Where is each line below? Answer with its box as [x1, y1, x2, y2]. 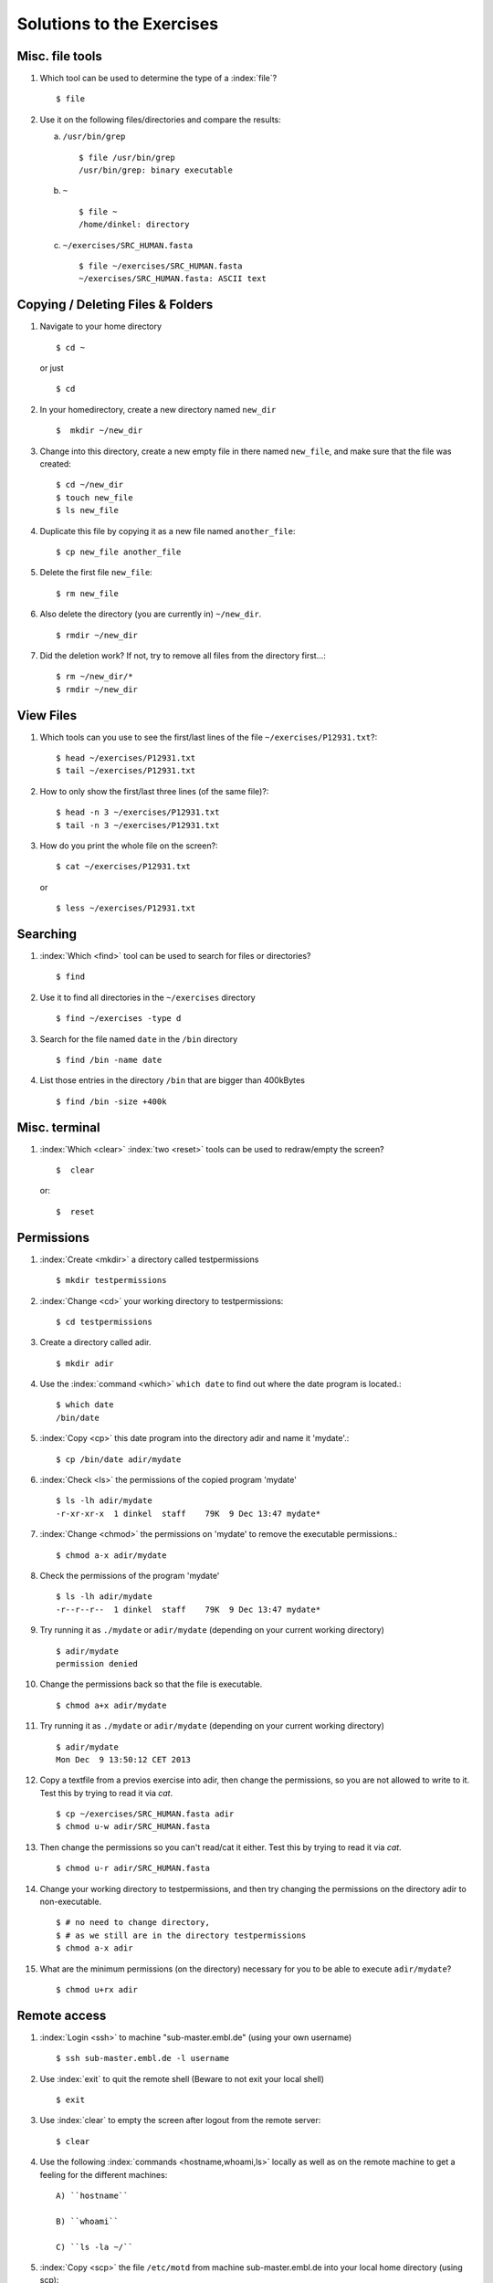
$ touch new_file [56, 492, 133, 502]
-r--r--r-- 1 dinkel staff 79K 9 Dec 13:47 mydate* [56, 1604, 321, 1615]
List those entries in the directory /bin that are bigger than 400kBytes [39, 1075, 306, 1086]
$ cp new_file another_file [56, 546, 182, 557]
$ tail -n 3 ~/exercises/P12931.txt [56, 820, 220, 830]
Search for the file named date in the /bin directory [39, 1033, 238, 1045]
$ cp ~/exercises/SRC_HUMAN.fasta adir [56, 1809, 235, 1819]
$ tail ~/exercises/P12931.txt [56, 765, 196, 776]
